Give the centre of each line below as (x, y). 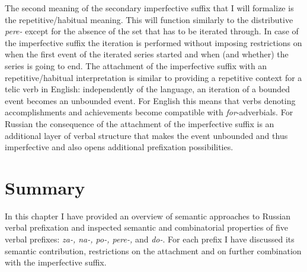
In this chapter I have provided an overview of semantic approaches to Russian (148, 216)
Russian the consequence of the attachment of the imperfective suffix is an (140, 123)
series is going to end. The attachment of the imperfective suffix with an (136, 65)
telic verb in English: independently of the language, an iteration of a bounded (148, 89)
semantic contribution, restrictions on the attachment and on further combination (153, 250)
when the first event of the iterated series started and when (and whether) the (147, 54)
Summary (45, 187)
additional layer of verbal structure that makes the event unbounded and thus (146, 135)
